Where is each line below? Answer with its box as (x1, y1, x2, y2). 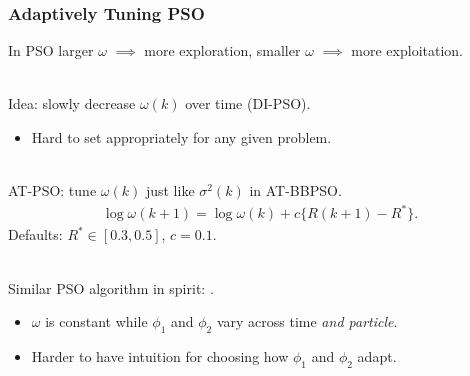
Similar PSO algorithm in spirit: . (8, 277, 214, 298)
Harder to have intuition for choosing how (31, 345, 289, 366)
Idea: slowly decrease (8, 93, 136, 114)
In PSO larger (8, 40, 94, 61)
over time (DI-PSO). (185, 93, 311, 114)
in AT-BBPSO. (249, 180, 342, 201)
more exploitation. (351, 40, 463, 61)
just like (145, 180, 195, 201)
